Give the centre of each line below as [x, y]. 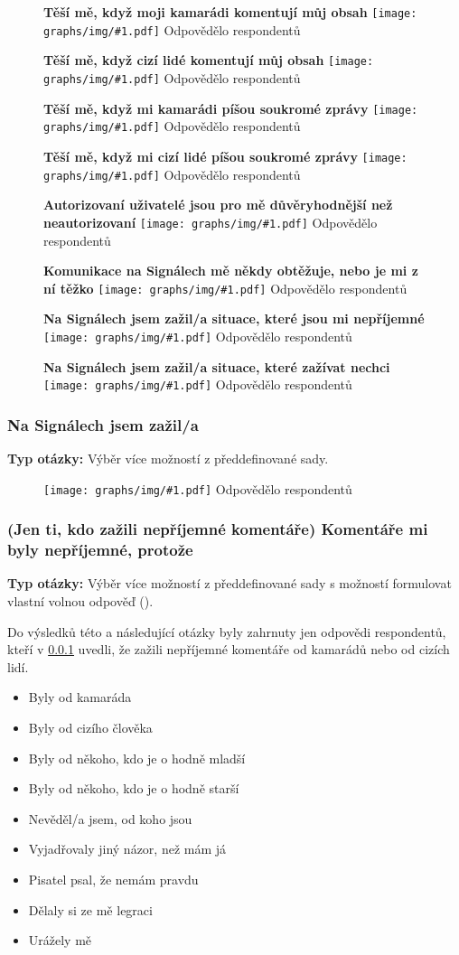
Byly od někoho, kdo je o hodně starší [134, 788]
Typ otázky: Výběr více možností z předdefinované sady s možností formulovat [229, 583]
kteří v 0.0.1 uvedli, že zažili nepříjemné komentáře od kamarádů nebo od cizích [229, 649]
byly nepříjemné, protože [100, 550]
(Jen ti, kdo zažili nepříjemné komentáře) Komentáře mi [218, 529]
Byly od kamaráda [80, 697]
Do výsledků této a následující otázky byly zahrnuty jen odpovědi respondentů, [227, 631]
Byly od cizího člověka [90, 728]
